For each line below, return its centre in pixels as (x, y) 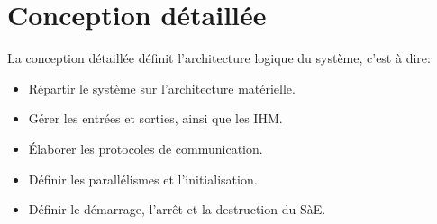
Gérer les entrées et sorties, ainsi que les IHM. (155, 118)
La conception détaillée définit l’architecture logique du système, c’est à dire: (219, 58)
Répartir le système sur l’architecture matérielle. (162, 88)
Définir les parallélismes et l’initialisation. (143, 179)
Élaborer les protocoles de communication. (146, 148)
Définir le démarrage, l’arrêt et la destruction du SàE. (177, 209)
